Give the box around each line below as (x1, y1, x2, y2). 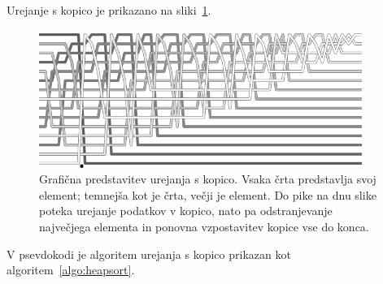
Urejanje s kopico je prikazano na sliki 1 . (7, 2, 211, 18)
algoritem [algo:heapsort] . (7, 261, 135, 278)
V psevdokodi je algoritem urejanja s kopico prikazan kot (7, 245, 291, 262)
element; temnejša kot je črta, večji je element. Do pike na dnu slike (39, 186, 376, 203)
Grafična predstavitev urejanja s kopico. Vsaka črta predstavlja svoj (39, 170, 376, 187)
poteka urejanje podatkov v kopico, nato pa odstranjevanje (39, 202, 333, 219)
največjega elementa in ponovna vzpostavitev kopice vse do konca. (39, 218, 369, 235)
